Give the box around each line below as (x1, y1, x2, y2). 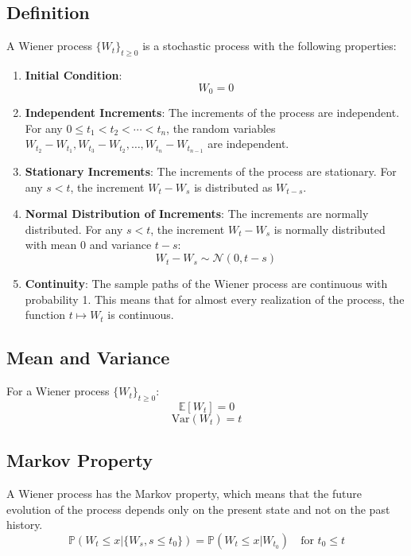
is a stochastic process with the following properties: (142, 37, 397, 54)
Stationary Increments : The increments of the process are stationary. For (25, 163, 397, 180)
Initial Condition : (25, 67, 122, 83)
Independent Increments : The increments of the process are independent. (25, 104, 400, 121)
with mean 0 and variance (25, 236, 152, 253)
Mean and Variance (6, 345, 170, 370)
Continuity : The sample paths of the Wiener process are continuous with (25, 275, 388, 292)
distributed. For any (25, 220, 123, 237)
